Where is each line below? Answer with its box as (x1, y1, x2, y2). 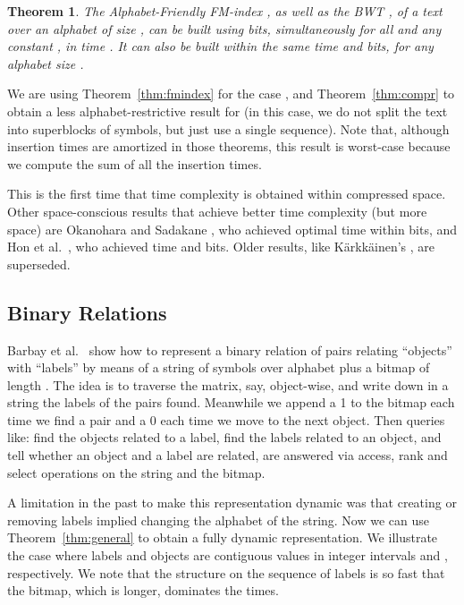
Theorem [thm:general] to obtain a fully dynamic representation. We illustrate (7, 528, 438, 547)
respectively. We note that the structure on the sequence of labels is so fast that (7, 563, 445, 582)
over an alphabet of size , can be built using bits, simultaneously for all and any (7, 19, 442, 38)
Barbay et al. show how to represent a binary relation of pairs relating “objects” (7, 340, 452, 359)
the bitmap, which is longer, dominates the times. (7, 581, 279, 600)
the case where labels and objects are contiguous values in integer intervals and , (7, 546, 448, 565)
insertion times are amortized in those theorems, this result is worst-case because (7, 137, 451, 156)
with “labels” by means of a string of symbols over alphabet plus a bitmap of (7, 358, 430, 377)
